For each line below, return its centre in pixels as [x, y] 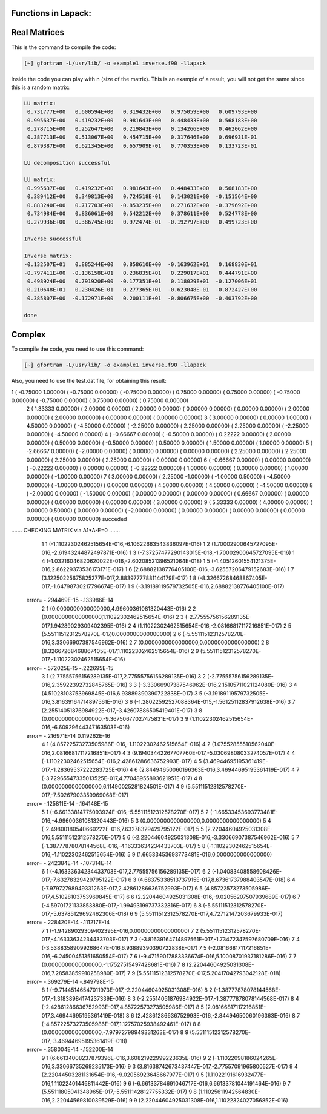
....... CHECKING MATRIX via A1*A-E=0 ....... [66, 530]
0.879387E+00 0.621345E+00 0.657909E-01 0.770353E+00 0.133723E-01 [142, 146]
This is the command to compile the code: [64, 47]
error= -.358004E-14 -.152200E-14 [70, 1049]
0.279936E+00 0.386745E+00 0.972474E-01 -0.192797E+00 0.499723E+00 [142, 222]
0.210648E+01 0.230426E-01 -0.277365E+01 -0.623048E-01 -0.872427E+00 [142, 290]
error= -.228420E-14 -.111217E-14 [68, 922]
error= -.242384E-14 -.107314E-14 [69, 863]
